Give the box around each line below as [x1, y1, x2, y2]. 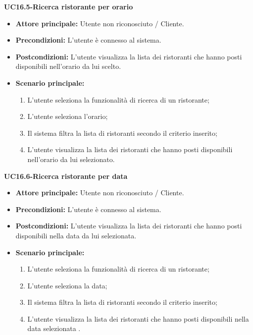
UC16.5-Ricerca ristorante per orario [4, 1, 133, 11]
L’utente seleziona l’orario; [27, 111, 108, 121]
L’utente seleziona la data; [27, 280, 107, 290]
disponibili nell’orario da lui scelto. [15, 61, 121, 71]
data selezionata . [27, 323, 81, 334]
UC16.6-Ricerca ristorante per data [4, 170, 128, 181]
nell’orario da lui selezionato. [27, 154, 115, 164]
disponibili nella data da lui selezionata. [15, 230, 137, 240]
